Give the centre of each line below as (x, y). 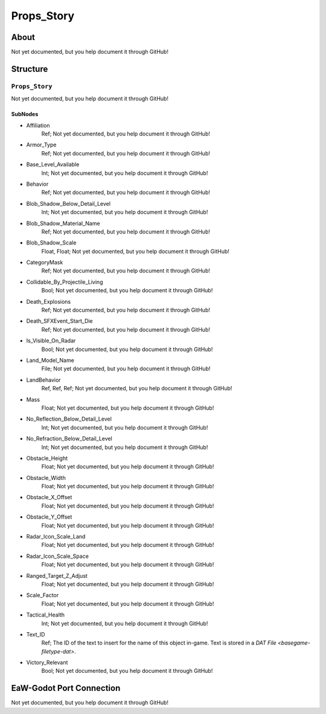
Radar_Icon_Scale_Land (56, 537)
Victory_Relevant (47, 663)
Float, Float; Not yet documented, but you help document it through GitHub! (135, 251)
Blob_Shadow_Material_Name (63, 223)
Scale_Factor (43, 595)
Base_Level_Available (53, 165)
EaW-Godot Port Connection (66, 688)
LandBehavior (43, 380)
